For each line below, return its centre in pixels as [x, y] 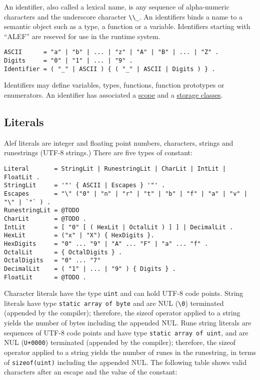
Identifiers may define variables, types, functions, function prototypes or [114, 85]
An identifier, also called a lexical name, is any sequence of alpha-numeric [117, 7]
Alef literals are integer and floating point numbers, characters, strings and [119, 142]
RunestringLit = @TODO [42, 211]
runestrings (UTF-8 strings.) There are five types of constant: [98, 152]
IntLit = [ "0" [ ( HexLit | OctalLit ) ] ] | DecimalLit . [119, 227]
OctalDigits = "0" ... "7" [52, 261]
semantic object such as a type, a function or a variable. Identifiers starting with [127, 26]
